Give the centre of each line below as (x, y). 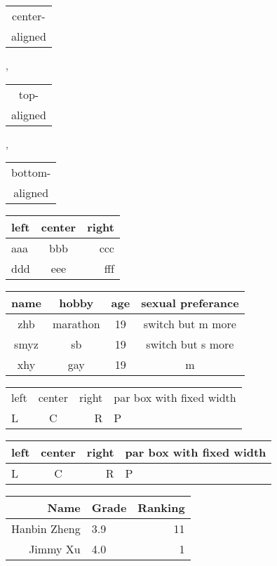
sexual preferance (190, 303)
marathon (76, 324)
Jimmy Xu (55, 549)
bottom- (31, 173)
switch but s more (190, 344)
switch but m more (190, 324)
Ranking (161, 508)
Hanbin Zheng (46, 529)
